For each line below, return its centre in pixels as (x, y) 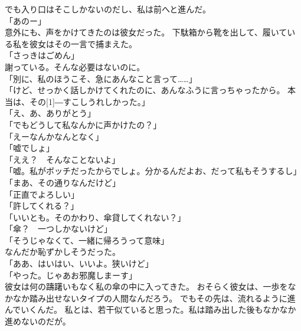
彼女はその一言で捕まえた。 (83, 43)
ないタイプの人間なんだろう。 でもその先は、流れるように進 (179, 298)
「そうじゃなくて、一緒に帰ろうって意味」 (87, 240)
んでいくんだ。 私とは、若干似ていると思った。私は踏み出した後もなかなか (150, 309)
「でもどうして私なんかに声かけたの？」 (83, 124)
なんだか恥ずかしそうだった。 (63, 252)
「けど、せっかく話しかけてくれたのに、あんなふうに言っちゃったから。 (145, 90)
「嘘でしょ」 (30, 148)
